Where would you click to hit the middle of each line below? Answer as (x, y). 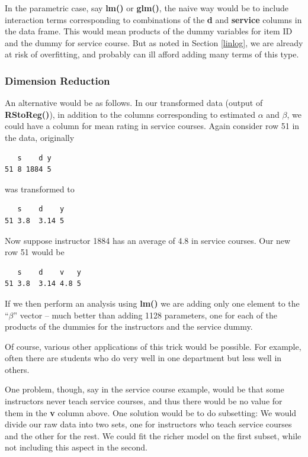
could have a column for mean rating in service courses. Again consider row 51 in (152, 126)
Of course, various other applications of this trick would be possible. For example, (153, 346)
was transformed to (40, 189)
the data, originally (40, 137)
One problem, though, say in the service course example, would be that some (145, 389)
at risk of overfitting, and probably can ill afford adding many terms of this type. (152, 54)
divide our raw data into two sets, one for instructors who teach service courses (148, 424)
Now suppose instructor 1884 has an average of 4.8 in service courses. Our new (148, 240)
